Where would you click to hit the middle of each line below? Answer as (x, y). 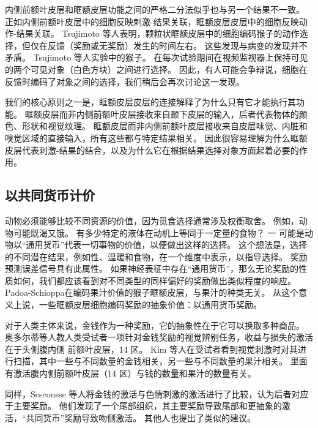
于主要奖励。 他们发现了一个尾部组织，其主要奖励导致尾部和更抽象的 (143, 406)
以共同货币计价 (50, 195)
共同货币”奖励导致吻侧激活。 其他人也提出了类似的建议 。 (141, 417)
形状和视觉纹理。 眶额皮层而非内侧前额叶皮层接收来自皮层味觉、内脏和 (165, 126)
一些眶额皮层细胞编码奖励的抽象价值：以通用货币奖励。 (150, 305)
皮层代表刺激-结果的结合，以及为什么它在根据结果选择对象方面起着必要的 (152, 150)
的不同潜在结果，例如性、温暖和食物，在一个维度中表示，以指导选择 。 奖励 (156, 256)
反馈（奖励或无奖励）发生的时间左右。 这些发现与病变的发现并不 (177, 45)
